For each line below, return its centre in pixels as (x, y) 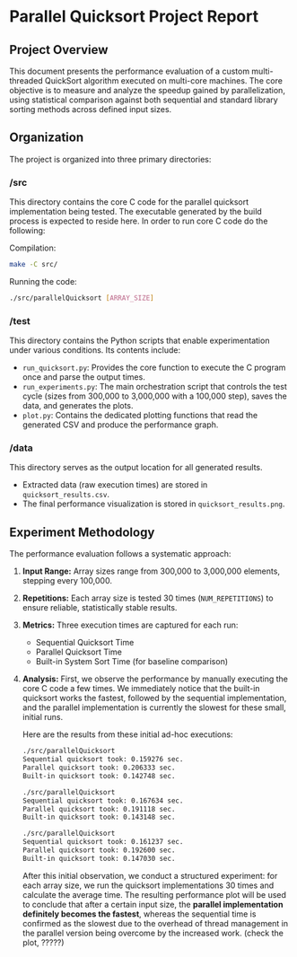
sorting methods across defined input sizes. (91, 109)
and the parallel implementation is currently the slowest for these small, (154, 707)
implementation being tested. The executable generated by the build (135, 212)
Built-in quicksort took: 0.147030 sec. (99, 858)
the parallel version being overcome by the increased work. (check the (153, 933)
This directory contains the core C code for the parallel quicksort (129, 202)
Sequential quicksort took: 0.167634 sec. (103, 801)
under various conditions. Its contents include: (95, 350)
